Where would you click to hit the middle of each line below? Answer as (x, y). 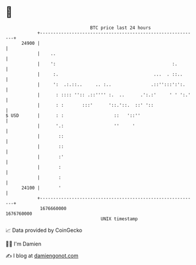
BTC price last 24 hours (120, 28)
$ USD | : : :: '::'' (73, 115)
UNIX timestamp (119, 219)
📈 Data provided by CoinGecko (44, 230)
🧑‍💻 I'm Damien (24, 244)
